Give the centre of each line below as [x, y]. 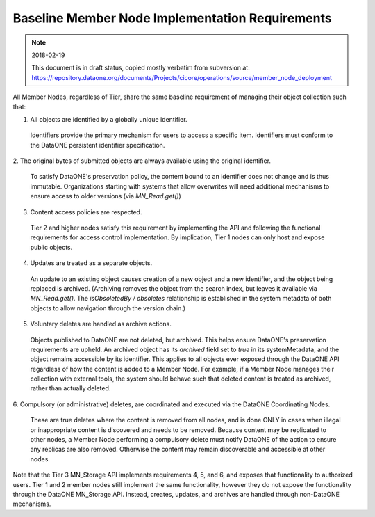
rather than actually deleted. [70, 388]
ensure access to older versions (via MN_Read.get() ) [106, 196]
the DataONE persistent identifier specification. [98, 145]
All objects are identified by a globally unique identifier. [109, 119]
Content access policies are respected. [86, 212]
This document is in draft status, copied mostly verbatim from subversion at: [141, 68]
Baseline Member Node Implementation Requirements [173, 18]
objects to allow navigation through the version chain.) [108, 308]
